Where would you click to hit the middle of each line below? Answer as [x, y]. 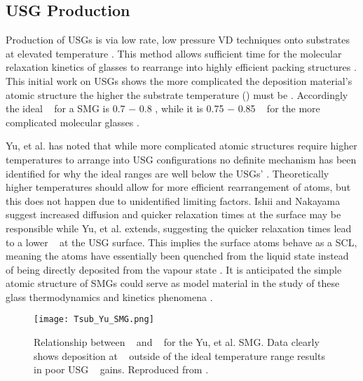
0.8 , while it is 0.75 [181, 108]
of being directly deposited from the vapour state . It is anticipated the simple [174, 269]
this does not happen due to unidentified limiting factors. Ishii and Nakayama [173, 200]
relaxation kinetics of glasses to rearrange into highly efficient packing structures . [181, 67]
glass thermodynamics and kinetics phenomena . [109, 296]
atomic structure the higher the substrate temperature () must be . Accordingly [177, 94]
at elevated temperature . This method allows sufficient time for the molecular [174, 53]
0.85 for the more [279, 108]
